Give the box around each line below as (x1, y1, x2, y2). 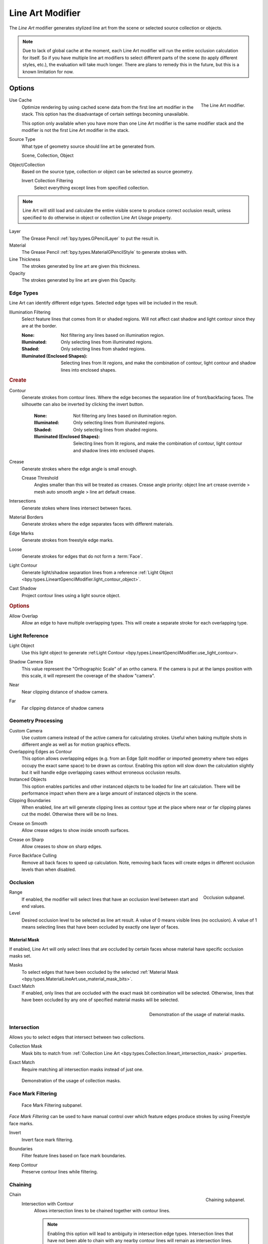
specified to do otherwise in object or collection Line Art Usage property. (22, 214, 172, 220)
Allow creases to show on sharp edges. (21, 843, 103, 849)
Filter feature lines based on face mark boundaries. (21, 1152, 127, 1159)
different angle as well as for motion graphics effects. (21, 741, 131, 747)
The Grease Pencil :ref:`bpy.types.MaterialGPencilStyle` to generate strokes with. (21, 249, 188, 255)
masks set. (9, 953, 32, 959)
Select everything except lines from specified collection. (34, 185, 149, 191)
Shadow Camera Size (9, 659, 53, 665)
